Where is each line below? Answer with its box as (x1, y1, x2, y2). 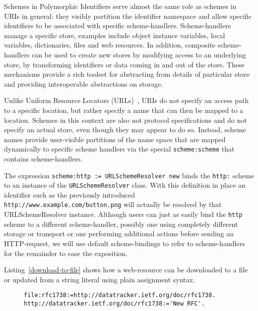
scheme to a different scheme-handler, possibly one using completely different (4, 218, 238, 229)
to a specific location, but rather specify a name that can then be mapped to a (4, 104, 244, 115)
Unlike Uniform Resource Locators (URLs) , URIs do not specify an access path (4, 95, 249, 105)
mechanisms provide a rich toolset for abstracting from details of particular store (4, 69, 250, 79)
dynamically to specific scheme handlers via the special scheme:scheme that (4, 144, 235, 154)
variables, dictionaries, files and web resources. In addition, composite (4, 40, 216, 50)
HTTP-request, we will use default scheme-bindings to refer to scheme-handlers (4, 238, 245, 248)
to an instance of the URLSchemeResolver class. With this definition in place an (4, 180, 246, 190)
